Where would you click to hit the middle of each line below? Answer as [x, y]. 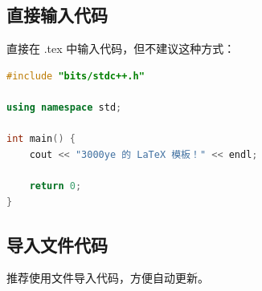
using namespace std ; [64, 107]
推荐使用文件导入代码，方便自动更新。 [108, 278]
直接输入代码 [57, 15]
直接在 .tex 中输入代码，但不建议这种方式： [121, 48]
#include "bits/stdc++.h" [76, 76]
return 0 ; [55, 186]
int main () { [41, 139]
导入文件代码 [57, 244]
